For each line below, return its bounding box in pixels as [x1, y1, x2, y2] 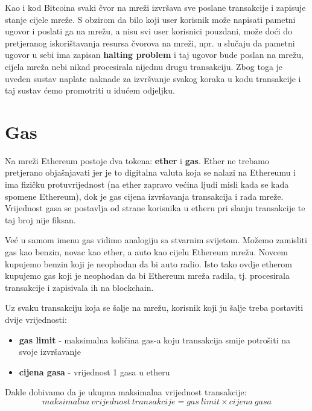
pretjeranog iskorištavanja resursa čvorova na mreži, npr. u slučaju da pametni [5, 36, 295, 49]
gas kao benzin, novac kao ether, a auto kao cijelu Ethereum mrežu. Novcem [5, 246, 288, 258]
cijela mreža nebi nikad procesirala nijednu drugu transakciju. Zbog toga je [5, 60, 283, 72]
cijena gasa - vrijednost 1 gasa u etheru [19, 365, 170, 378]
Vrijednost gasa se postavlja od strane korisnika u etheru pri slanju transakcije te [5, 202, 305, 214]
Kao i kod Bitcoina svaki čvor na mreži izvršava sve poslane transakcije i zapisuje [5, 1, 306, 13]
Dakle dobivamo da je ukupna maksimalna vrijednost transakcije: [5, 386, 247, 398]
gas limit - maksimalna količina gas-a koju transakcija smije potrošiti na [19, 333, 291, 346]
